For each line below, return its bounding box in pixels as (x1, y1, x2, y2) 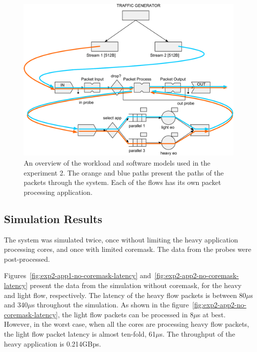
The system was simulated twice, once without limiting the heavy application (4, 234, 238, 244)
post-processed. (4, 253, 50, 264)
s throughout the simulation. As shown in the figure (32, 299, 189, 310)
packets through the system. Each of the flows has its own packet (24, 177, 221, 187)
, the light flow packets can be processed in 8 (58, 309, 194, 319)
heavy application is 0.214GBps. (4, 338, 101, 349)
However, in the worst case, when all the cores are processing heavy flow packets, (4, 319, 250, 329)
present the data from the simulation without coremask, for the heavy (30, 280, 242, 290)
